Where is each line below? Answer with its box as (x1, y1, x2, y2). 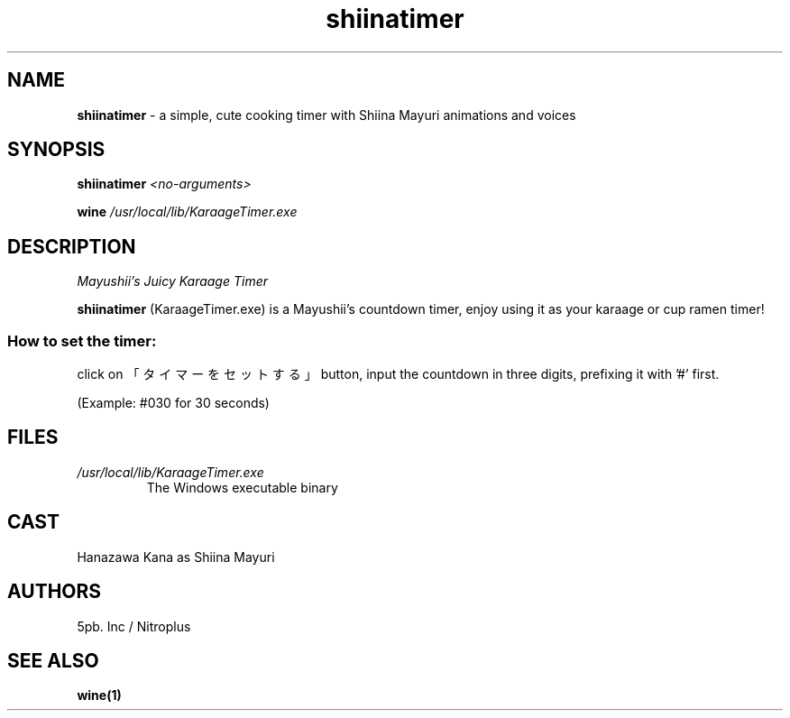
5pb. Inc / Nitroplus (77, 618, 191, 634)
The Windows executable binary (146, 479, 338, 495)
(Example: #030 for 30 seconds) (77, 395, 270, 411)
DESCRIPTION (7, 235, 136, 258)
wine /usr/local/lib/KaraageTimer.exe (77, 204, 298, 220)
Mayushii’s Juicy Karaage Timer (77, 273, 269, 290)
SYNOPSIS (7, 138, 106, 161)
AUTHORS (7, 580, 102, 603)
